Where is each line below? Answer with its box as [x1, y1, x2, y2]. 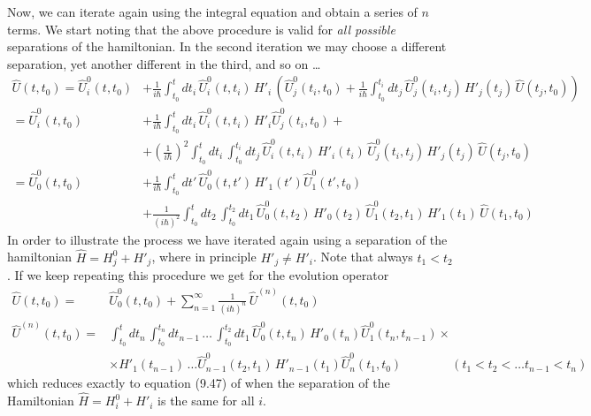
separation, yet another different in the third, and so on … [7, 54, 321, 72]
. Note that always [313, 247, 413, 266]
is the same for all [157, 391, 255, 410]
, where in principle [151, 247, 257, 266]
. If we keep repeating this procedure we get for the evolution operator [7, 266, 389, 284]
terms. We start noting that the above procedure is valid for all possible [7, 19, 395, 38]
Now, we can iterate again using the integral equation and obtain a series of [7, 3, 418, 20]
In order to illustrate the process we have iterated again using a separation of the [7, 230, 448, 248]
